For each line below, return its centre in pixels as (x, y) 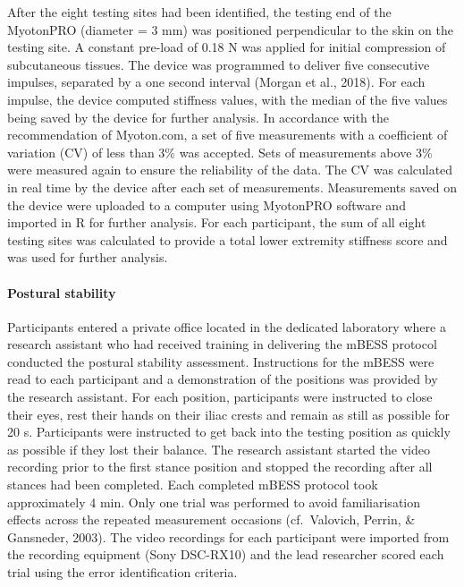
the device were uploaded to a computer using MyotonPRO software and (207, 204)
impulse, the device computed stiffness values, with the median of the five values (228, 99)
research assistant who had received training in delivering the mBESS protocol (222, 344)
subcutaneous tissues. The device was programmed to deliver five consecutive (219, 64)
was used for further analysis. (88, 257)
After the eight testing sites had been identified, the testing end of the (199, 12)
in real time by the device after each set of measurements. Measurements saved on (232, 187)
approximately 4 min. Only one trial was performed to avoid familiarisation (214, 502)
